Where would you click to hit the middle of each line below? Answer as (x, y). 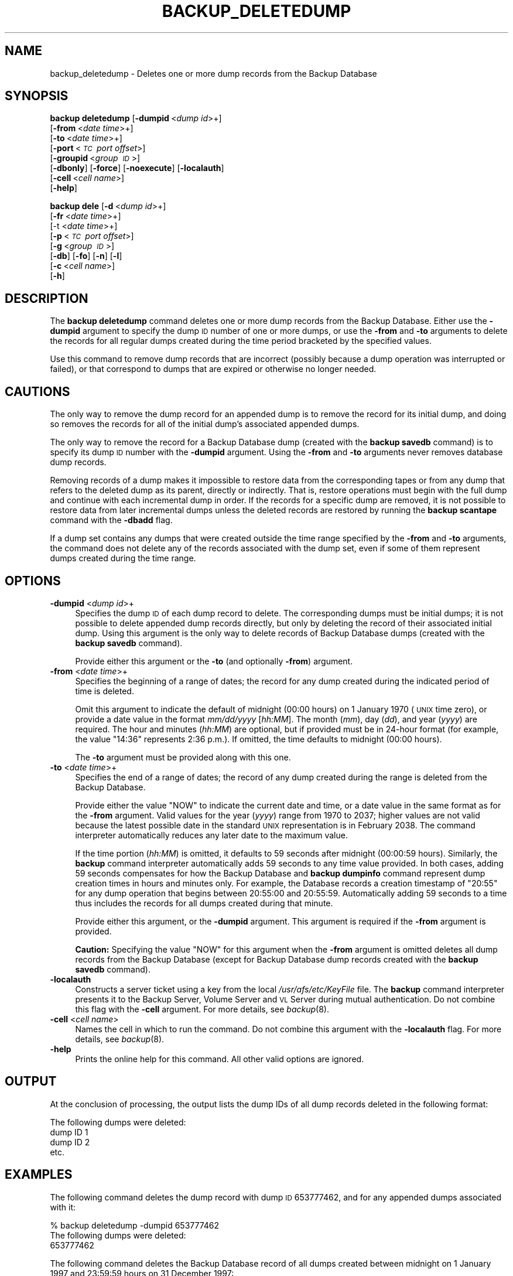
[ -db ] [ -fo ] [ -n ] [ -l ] (86, 256)
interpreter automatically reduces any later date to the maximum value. (211, 835)
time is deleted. (105, 691)
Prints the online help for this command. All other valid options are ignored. (220, 1059)
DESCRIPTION (47, 298)
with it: (63, 1207)
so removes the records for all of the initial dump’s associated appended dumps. (205, 424)
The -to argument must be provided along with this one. (183, 757)
